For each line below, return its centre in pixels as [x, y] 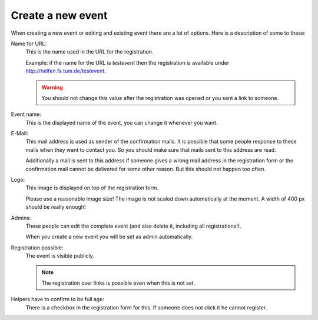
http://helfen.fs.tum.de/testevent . [66, 71]
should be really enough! [56, 207]
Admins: [21, 218]
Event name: [26, 114]
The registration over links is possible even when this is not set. [118, 283]
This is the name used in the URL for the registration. [90, 52]
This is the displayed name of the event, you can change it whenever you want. [122, 122]
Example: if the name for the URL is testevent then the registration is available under [127, 62]
